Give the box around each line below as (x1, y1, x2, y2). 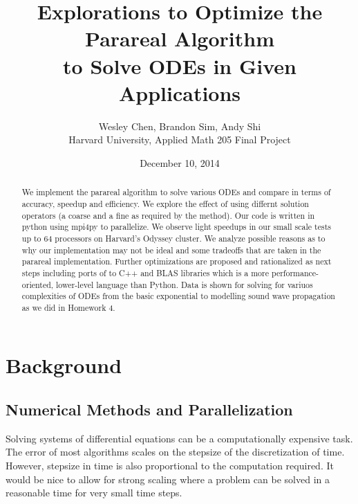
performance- (271, 267, 319, 278)
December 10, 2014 (140, 155, 220, 170)
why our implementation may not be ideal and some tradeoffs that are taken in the (21, 244, 321, 255)
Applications (118, 78, 241, 107)
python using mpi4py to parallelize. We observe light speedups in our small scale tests (21, 221, 331, 233)
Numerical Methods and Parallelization (6, 399, 293, 420)
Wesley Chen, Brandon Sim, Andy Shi (98, 118, 261, 133)
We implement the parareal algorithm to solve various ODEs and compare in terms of (21, 186, 331, 198)
